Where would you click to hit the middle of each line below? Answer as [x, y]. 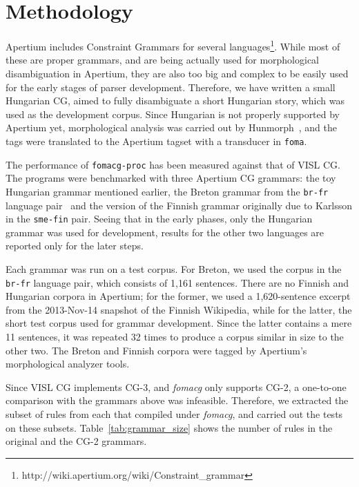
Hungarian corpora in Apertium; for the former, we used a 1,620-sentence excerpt [178, 296]
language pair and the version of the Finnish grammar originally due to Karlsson [179, 205]
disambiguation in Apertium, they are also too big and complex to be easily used [177, 73]
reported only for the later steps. [75, 246]
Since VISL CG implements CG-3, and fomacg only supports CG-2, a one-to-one [176, 386]
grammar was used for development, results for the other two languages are [165, 232]
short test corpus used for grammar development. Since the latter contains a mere [179, 323]
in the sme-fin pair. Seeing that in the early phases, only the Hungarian [159, 219]
